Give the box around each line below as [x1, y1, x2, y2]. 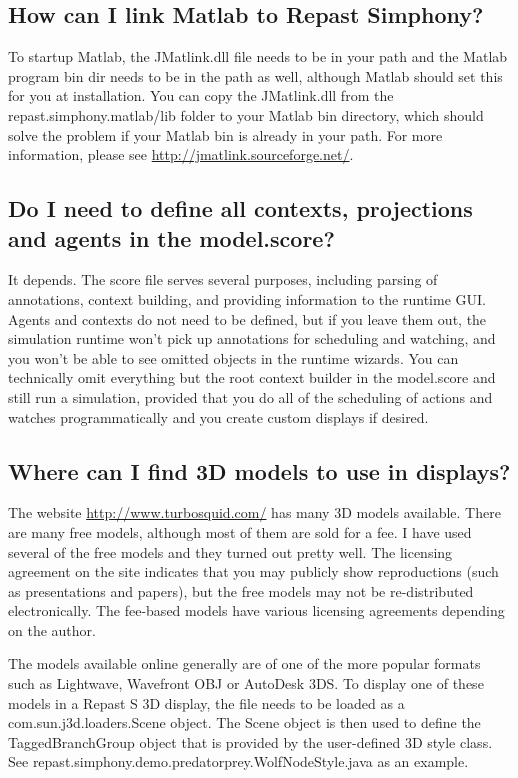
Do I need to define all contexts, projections [8, 193, 473, 224]
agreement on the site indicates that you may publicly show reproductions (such [8, 561, 499, 582]
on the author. [8, 619, 96, 640]
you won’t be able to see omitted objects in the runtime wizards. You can [8, 347, 459, 368]
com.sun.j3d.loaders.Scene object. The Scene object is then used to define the [8, 712, 481, 733]
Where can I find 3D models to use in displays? [8, 455, 511, 486]
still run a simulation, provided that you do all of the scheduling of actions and [8, 386, 493, 407]
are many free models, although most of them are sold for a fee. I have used [8, 521, 472, 542]
